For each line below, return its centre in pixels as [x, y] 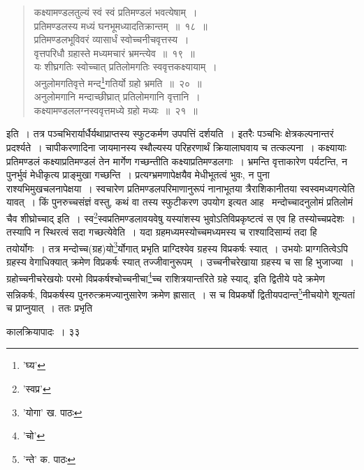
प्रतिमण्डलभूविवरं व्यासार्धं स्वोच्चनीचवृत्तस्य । [111, 39]
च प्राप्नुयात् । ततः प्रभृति [50, 308]
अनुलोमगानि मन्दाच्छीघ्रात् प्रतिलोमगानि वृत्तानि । [117, 97]
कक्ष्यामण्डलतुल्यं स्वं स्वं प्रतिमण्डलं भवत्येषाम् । [116, 12]
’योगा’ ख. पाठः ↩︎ [52, 412]
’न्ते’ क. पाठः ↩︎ [49, 458]
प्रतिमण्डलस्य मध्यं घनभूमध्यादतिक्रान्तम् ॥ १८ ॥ [121, 25]
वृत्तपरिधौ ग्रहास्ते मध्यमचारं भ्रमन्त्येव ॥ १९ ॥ [114, 53]
